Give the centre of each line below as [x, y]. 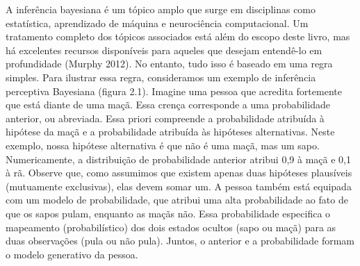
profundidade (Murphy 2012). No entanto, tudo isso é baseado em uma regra [169, 64]
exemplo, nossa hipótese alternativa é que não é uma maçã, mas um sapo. [163, 145]
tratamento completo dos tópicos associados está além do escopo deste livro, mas [178, 36]
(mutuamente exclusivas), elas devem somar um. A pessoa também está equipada [179, 186]
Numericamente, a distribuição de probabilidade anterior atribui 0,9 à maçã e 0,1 [178, 159]
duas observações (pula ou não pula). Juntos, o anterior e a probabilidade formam [180, 241]
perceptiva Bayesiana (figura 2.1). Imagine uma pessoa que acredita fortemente [174, 91]
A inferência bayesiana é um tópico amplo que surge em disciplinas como [161, 9]
